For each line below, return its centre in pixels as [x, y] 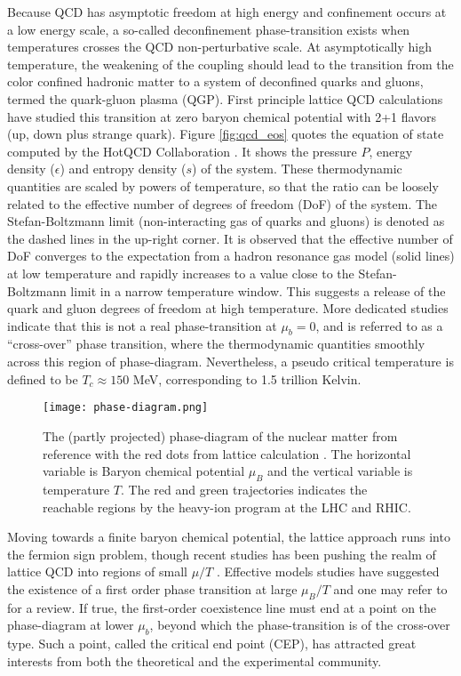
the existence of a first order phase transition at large [152, 588]
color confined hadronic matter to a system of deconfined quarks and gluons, [215, 81]
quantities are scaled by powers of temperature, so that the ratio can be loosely [223, 185]
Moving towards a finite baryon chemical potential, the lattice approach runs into [229, 537]
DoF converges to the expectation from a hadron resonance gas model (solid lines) [231, 256]
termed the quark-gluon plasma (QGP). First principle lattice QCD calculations [225, 98]
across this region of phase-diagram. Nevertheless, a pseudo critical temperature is [230, 362]
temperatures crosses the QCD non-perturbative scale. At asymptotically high [220, 47]
